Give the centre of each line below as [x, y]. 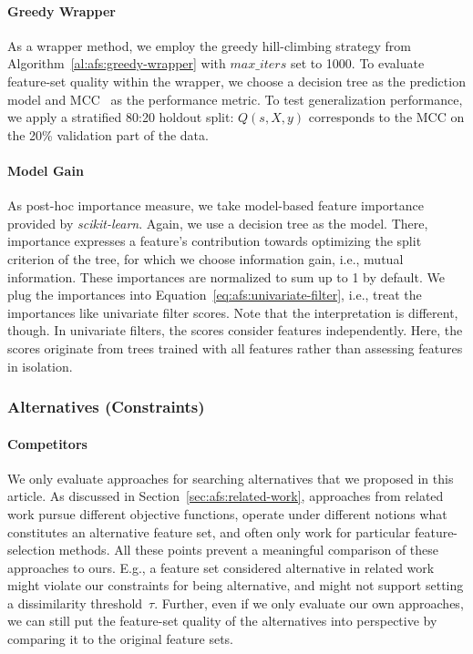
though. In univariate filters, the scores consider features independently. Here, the [235, 330]
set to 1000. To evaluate [357, 63]
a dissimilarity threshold [75, 603]
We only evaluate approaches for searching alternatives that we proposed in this [231, 478]
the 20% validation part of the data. [108, 134]
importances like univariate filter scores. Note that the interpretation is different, [233, 312]
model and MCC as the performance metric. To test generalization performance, [235, 99]
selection [31, 550]
